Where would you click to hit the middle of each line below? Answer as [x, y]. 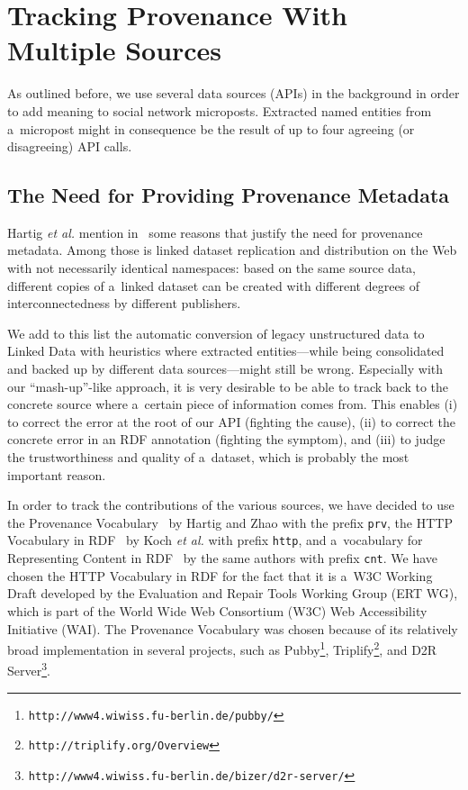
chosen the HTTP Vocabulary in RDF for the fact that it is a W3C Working [220, 575]
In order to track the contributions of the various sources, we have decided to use [231, 505]
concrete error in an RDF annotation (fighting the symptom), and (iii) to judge [226, 439]
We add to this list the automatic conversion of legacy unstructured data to [216, 333]
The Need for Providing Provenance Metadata [229, 195]
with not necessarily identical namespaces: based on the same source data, [212, 268]
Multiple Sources [115, 50]
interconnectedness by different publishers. [124, 303]
